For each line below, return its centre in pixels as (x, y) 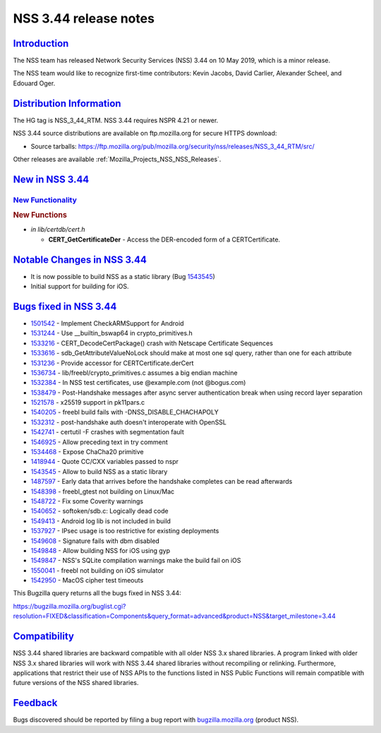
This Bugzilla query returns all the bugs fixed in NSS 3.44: (97, 593)
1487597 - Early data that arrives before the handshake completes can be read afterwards (162, 482)
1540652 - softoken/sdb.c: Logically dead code (99, 511)
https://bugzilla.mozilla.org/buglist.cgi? (69, 606)
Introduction (41, 43)
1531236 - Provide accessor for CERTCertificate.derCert (112, 363)
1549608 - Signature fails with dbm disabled (95, 541)
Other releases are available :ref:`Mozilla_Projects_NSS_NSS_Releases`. (117, 159)
